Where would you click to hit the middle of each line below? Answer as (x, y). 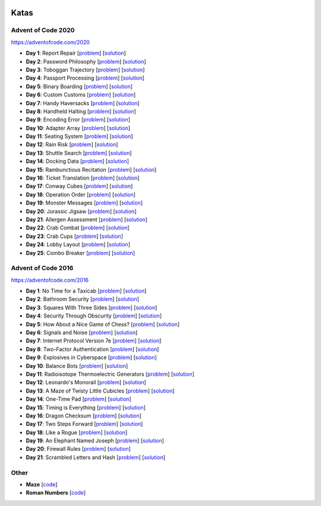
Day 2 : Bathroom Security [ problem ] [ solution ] (83, 299)
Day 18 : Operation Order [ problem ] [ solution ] (81, 194)
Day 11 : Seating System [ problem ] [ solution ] (79, 136)
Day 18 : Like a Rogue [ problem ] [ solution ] (77, 432)
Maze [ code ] (42, 485)
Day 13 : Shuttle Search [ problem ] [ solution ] (79, 153)
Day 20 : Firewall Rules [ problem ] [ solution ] (78, 449)
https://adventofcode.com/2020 (51, 42)
